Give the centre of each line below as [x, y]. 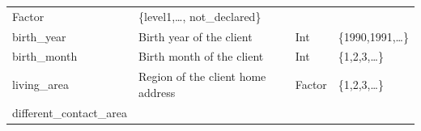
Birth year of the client [196, 36]
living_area [41, 85]
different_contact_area [70, 112]
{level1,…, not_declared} [200, 16]
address [157, 92]
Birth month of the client [201, 56]
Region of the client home [202, 76]
